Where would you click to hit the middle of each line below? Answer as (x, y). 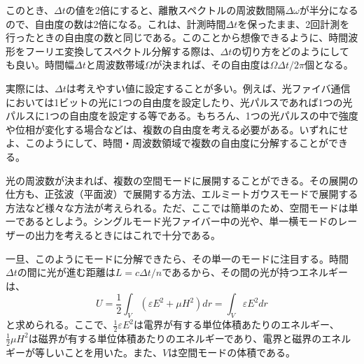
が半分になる (329, 10)
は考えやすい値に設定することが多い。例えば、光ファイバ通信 (208, 88)
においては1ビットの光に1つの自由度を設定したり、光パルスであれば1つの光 (179, 102)
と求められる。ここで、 (59, 325)
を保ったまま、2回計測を (294, 23)
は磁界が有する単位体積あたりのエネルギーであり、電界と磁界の (175, 338)
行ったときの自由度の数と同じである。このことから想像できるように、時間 (177, 37)
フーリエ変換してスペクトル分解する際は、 (122, 51)
